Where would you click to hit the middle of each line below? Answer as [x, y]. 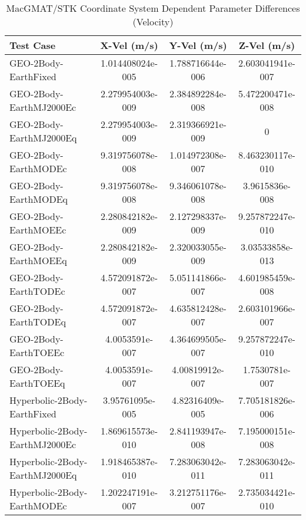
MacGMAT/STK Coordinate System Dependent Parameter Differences [153, 8]
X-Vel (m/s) [129, 45]
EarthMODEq [39, 199]
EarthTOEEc [37, 352]
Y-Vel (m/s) [198, 45]
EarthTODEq [38, 322]
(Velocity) [153, 22]
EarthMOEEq [38, 260]
